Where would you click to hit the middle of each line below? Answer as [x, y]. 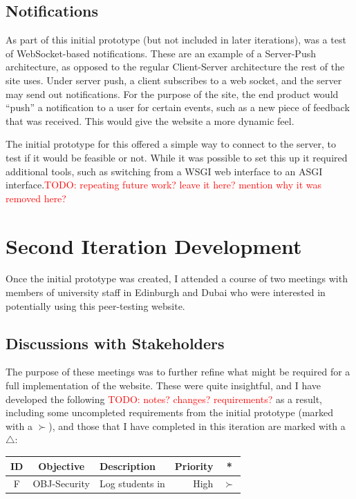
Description [127, 466]
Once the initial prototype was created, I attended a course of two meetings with [177, 278]
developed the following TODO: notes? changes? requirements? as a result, [164, 399]
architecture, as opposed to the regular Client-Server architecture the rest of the [175, 67]
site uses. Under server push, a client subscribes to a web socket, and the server [174, 80]
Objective [62, 466]
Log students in [132, 483]
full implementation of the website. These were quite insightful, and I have [163, 385]
